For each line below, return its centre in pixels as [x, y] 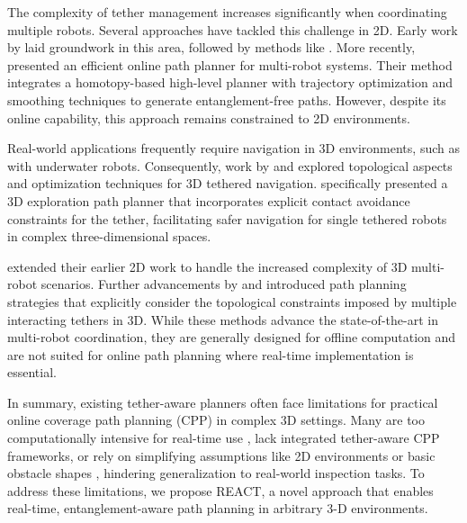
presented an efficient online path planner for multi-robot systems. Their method [230, 64]
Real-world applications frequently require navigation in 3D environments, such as [233, 148]
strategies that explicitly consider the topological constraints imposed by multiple [232, 301]
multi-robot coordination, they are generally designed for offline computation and [232, 337]
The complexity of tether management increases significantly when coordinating [227, 12]
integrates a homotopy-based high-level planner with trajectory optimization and [230, 82]
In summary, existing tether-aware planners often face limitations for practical [223, 402]
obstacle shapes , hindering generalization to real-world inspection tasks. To [216, 473]
